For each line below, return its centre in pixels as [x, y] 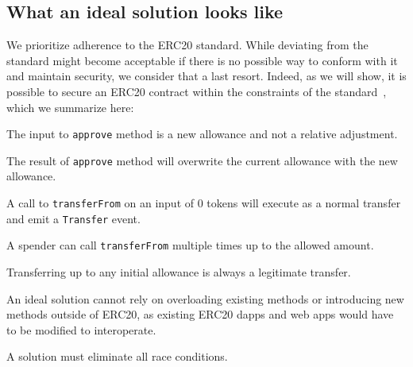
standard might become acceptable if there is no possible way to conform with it [202, 60]
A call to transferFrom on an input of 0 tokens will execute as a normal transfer [204, 203]
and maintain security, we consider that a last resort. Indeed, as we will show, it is [206, 76]
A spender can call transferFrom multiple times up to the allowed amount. [190, 245]
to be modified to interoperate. [81, 329]
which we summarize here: [70, 107]
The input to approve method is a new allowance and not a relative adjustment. [202, 134]
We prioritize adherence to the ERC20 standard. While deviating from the [187, 45]
